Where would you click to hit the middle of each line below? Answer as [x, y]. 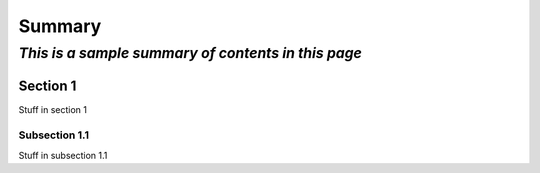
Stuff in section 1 [53, 109]
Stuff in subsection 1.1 [63, 155]
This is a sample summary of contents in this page [190, 53]
